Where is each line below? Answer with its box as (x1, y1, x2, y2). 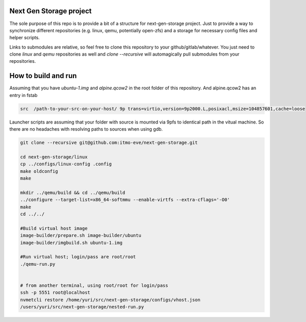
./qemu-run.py (20, 261, 56, 267)
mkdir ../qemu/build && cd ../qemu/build (20, 189, 125, 195)
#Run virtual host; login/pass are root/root (20, 254, 136, 260)
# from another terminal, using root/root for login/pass (20, 282, 168, 288)
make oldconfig (20, 168, 58, 174)
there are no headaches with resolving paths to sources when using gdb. (9, 126, 163, 132)
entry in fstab (9, 92, 38, 98)
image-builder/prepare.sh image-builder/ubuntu (20, 233, 141, 238)
